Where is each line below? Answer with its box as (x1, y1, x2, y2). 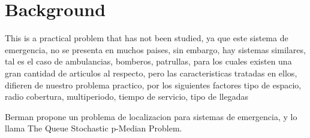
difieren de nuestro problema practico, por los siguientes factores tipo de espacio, (5, 78, 302, 91)
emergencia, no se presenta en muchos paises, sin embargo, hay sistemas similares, (5, 43, 306, 56)
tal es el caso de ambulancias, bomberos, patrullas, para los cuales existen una (5, 55, 292, 68)
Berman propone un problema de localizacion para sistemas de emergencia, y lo (5, 110, 297, 122)
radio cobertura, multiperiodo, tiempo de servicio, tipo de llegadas (5, 90, 248, 103)
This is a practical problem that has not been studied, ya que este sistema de (5, 32, 288, 44)
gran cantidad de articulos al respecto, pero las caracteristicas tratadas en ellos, (5, 66, 297, 79)
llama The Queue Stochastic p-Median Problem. (5, 122, 182, 134)
